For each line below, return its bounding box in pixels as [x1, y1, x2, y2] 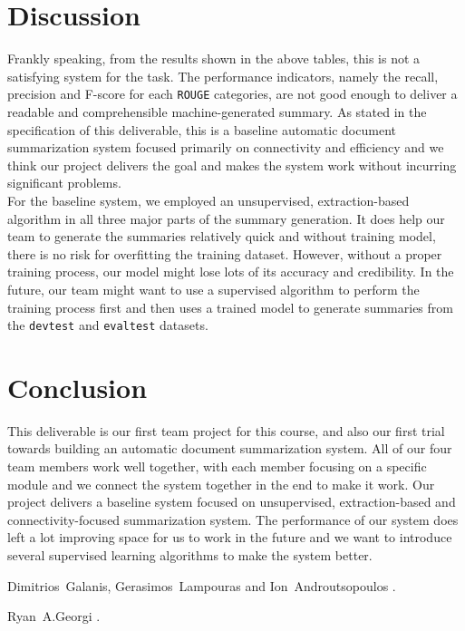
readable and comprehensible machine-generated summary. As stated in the [7, 102, 427, 121]
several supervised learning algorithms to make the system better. [7, 546, 373, 565]
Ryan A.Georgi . [7, 607, 101, 626]
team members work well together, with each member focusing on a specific [7, 457, 427, 476]
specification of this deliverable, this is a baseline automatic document [7, 120, 396, 139]
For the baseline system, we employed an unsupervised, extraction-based [7, 190, 410, 209]
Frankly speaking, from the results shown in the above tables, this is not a [7, 49, 421, 68]
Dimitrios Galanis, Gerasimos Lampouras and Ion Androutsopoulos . [7, 576, 396, 595]
